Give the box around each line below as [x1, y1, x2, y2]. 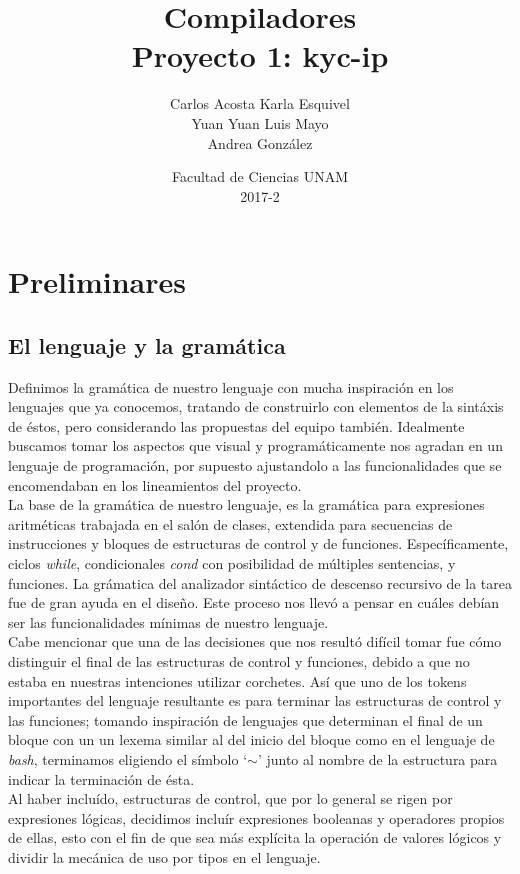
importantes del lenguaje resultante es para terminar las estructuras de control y [8, 690, 502, 711]
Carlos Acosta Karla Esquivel [170, 93, 350, 114]
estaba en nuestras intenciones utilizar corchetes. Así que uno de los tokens [8, 670, 467, 691]
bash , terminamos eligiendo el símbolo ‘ [8, 748, 248, 769]
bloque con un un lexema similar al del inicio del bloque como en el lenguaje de [8, 729, 495, 750]
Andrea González [207, 132, 313, 153]
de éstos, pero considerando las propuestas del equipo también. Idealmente [8, 415, 465, 436]
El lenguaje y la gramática [8, 329, 286, 360]
